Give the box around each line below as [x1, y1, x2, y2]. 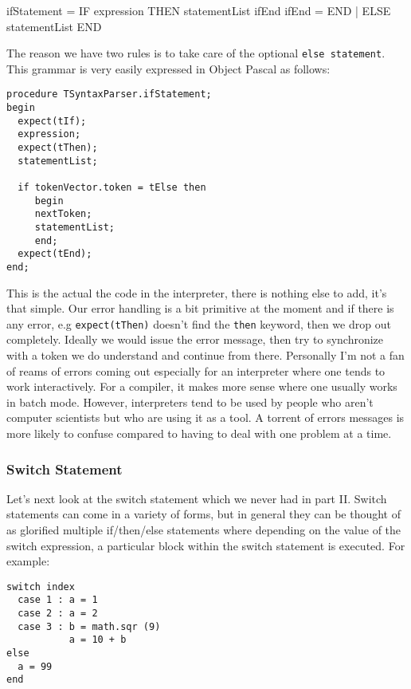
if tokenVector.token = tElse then [18, 182, 206, 194]
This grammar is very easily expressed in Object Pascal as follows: [6, 60, 331, 77]
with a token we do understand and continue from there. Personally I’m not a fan [6, 347, 405, 364]
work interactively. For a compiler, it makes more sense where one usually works [6, 378, 397, 395]
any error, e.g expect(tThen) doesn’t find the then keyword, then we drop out [6, 315, 391, 332]
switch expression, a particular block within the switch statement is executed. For [6, 537, 405, 553]
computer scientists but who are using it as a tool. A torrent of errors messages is [6, 409, 405, 426]
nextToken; [34, 208, 92, 220]
